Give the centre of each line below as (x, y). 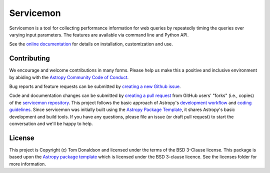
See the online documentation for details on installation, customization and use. (91, 44)
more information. (27, 164)
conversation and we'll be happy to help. (51, 123)
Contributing (29, 58)
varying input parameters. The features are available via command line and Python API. (99, 34)
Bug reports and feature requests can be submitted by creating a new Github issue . (95, 86)
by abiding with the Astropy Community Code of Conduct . (69, 77)
